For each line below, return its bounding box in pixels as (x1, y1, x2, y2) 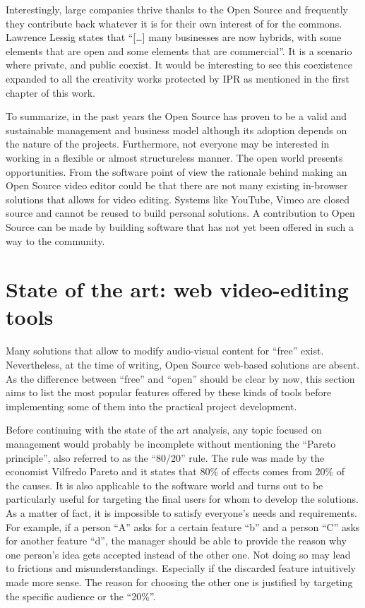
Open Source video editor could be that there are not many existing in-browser (6, 178, 348, 193)
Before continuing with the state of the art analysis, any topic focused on (6, 422, 322, 437)
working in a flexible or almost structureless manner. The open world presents (6, 150, 343, 165)
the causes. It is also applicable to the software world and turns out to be (6, 477, 323, 492)
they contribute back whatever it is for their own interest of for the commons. (6, 16, 342, 30)
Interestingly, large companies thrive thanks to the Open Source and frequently (6, 2, 349, 16)
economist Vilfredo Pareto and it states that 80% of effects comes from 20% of (6, 464, 345, 479)
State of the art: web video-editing (6, 275, 349, 304)
